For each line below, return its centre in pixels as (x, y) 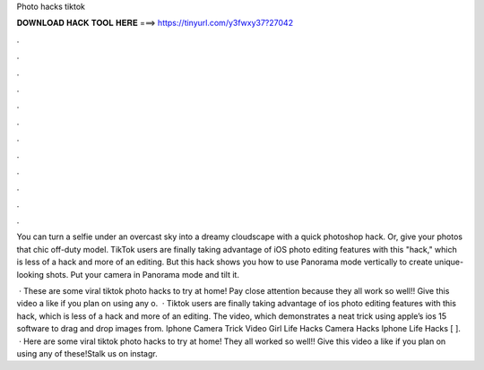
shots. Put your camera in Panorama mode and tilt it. (143, 274)
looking (30, 274)
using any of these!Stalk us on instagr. (87, 353)
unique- (449, 262)
